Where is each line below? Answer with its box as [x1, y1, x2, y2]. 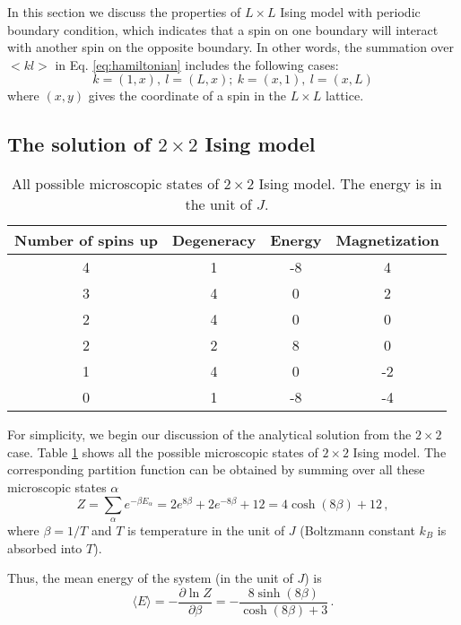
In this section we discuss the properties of [7, 3, 241, 21]
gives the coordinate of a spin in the [88, 86, 287, 105]
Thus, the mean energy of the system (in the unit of [7, 569, 293, 587]
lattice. [326, 86, 364, 105]
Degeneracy [171, 230, 257, 251]
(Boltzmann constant [300, 521, 415, 540]
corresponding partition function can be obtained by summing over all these [7, 460, 425, 479]
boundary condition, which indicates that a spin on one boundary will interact [7, 20, 439, 39]
